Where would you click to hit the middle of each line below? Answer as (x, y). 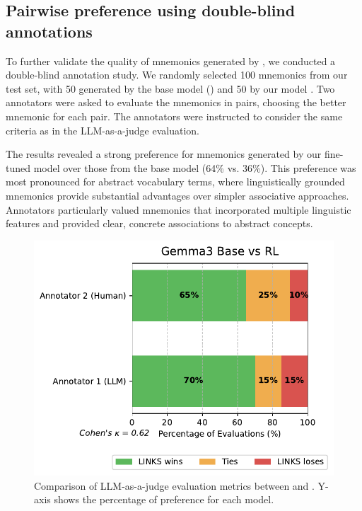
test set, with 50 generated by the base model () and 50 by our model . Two (170, 88)
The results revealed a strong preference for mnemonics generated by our (164, 154)
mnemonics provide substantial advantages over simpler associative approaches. (177, 195)
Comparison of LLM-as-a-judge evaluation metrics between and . (174, 485)
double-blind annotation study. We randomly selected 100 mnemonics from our (177, 75)
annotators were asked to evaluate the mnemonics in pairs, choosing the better (176, 102)
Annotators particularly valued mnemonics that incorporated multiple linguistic (179, 209)
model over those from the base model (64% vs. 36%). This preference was (195, 167)
